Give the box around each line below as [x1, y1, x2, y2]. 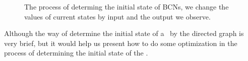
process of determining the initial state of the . [4, 47, 148, 58]
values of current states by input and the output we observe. [24, 11, 211, 21]
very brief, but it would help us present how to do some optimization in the [4, 37, 237, 48]
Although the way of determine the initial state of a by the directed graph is [4, 28, 244, 38]
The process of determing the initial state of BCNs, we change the [24, 1, 229, 11]
